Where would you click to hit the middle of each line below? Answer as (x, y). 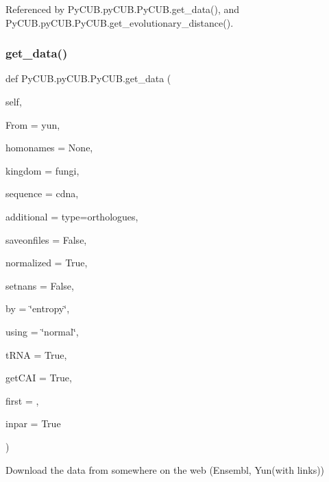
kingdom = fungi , (42, 170)
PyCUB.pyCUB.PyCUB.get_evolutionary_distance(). (120, 22)
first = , (22, 400)
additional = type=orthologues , (72, 216)
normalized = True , (47, 263)
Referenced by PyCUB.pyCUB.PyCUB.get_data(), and (123, 9)
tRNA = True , (36, 354)
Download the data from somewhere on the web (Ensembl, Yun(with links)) (165, 469)
